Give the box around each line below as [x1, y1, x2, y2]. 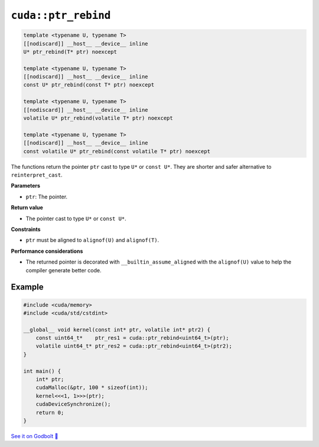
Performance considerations [11, 247, 83, 255]
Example [11, 282, 44, 292]
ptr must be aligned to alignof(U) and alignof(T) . [25, 237, 159, 244]
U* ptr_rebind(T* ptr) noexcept [23, 48, 118, 55]
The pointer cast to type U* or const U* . [25, 215, 126, 222]
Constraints [11, 226, 41, 233]
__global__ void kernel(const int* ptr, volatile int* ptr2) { [23, 326, 211, 333]
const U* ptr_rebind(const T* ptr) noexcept [23, 82, 155, 88]
